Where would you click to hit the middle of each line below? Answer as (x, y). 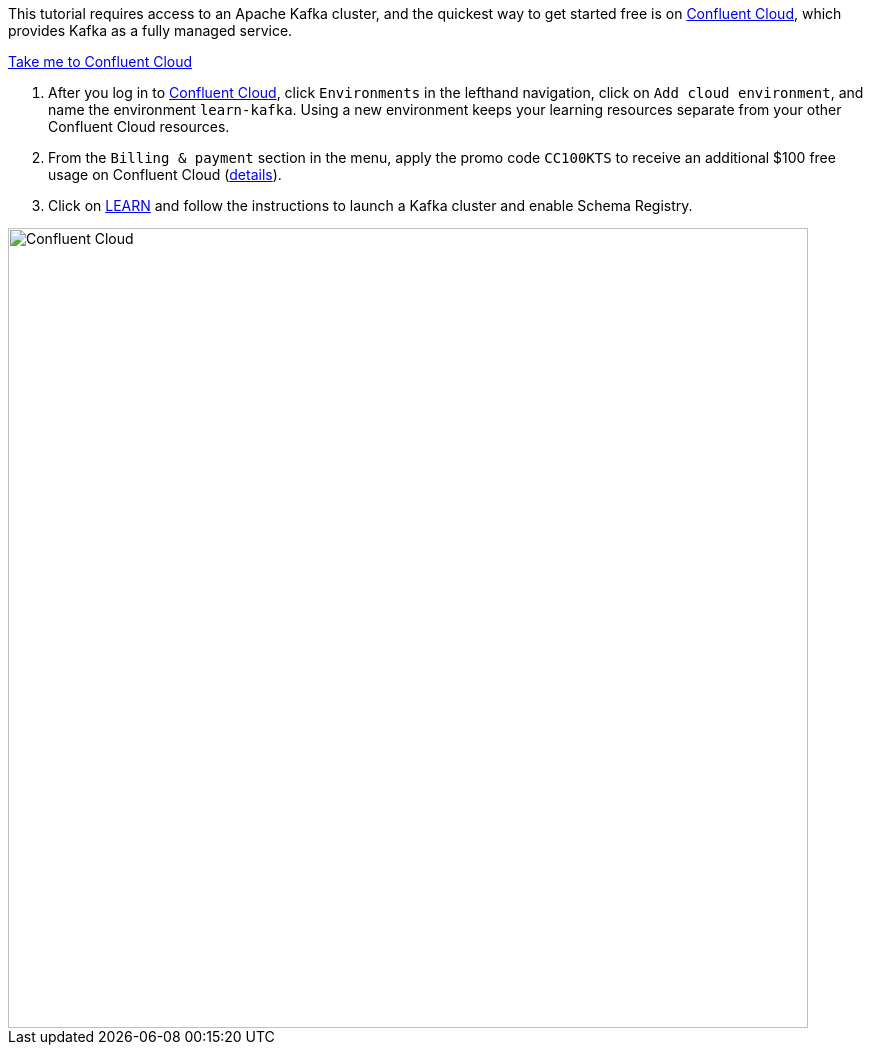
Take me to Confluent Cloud (100, 61)
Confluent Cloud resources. (139, 126)
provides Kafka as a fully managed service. (150, 30)
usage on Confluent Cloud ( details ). (165, 174)
